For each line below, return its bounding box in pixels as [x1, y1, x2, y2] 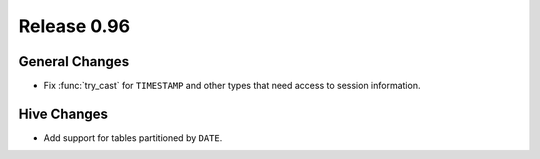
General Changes [18, 53, 130, 70]
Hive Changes [18, 105, 109, 122]
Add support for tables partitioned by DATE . [43, 131, 223, 144]
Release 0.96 [18, 15, 130, 37]
